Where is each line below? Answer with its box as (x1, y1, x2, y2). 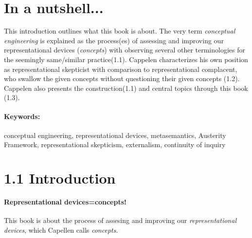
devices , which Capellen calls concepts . (4, 224, 118, 235)
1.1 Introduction (4, 168, 116, 188)
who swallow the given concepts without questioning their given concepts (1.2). (4, 73, 240, 84)
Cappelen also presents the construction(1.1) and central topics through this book (4, 83, 248, 93)
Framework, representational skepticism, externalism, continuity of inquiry (4, 139, 226, 150)
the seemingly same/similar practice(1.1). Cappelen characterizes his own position (4, 54, 248, 64)
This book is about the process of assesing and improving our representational (4, 215, 236, 225)
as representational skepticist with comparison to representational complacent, (4, 64, 237, 74)
